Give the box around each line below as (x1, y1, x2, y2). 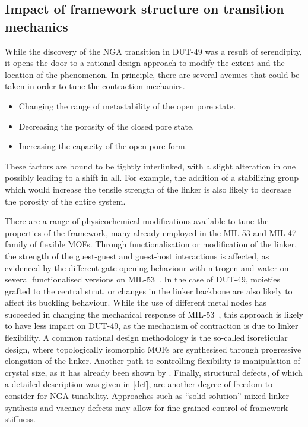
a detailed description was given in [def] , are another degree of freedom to (5, 378, 273, 390)
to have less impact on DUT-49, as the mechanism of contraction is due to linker (5, 319, 299, 332)
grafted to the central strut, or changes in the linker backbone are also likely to (5, 284, 293, 297)
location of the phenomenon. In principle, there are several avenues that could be (5, 68, 300, 80)
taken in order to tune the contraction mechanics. (5, 80, 185, 92)
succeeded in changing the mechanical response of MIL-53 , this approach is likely (5, 307, 304, 320)
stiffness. (5, 413, 36, 425)
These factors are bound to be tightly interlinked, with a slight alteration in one (5, 159, 296, 172)
